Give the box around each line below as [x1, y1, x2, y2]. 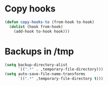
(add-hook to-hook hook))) [13, 28, 70, 34]
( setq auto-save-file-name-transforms [4, 71, 85, 76]
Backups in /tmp [4, 45, 74, 57]
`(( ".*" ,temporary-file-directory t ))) [17, 76, 103, 81]
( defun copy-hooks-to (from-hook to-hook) [4, 19, 94, 24]
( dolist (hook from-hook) [9, 24, 63, 29]
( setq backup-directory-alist [4, 62, 68, 67]
